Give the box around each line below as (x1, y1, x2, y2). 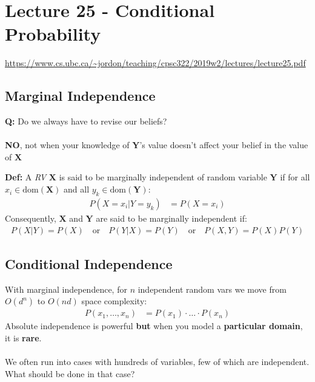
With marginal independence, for (5, 282, 127, 295)
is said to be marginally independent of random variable (59, 171, 267, 183)
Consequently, (5, 211, 56, 224)
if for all (280, 171, 310, 183)
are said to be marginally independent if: (96, 211, 247, 224)
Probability (5, 21, 101, 46)
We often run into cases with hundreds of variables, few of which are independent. (5, 355, 310, 368)
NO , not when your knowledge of (5, 138, 130, 151)
